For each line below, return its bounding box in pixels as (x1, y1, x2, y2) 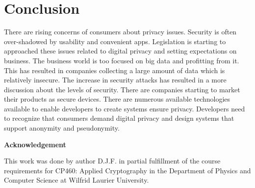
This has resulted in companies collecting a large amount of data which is (4, 65, 225, 75)
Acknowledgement (4, 139, 66, 149)
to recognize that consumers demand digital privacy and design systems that (4, 113, 234, 123)
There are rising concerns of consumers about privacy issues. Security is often (4, 27, 237, 37)
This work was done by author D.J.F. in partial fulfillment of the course (4, 156, 221, 166)
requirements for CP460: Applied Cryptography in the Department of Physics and (4, 165, 251, 175)
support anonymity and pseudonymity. (4, 123, 120, 133)
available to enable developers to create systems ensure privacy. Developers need (4, 103, 245, 113)
